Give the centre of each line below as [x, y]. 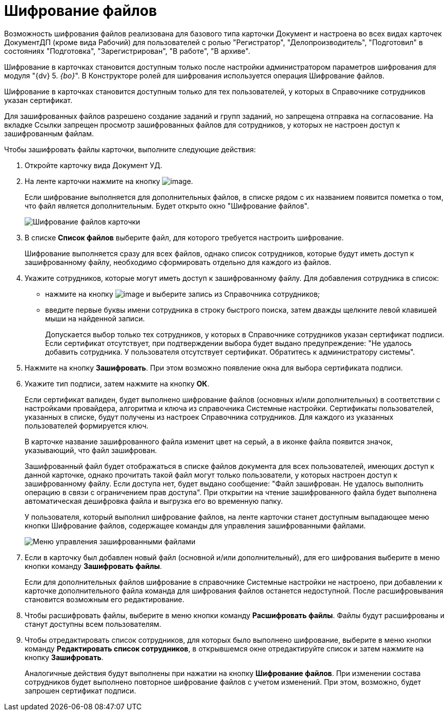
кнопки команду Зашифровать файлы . [93, 566]
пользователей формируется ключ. [87, 425]
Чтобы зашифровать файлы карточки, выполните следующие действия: [130, 149]
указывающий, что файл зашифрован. [91, 450]
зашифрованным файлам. [49, 133]
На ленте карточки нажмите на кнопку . [109, 181]
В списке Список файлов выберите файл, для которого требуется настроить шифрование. [184, 237]
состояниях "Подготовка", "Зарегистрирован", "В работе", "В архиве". [127, 51]
